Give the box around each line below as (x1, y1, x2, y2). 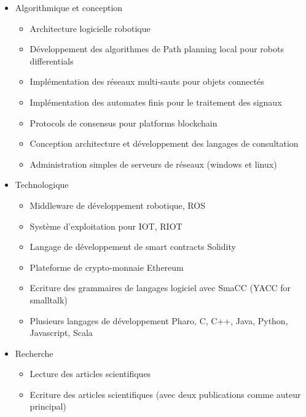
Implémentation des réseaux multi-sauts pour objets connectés (29, 75, 264, 88)
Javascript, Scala (29, 326, 93, 339)
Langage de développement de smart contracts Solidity (29, 240, 236, 253)
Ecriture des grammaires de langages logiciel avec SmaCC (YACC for (29, 281, 291, 294)
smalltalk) (29, 293, 68, 306)
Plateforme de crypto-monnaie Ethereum (29, 260, 184, 273)
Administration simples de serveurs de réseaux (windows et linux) (29, 157, 277, 170)
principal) (29, 400, 66, 413)
